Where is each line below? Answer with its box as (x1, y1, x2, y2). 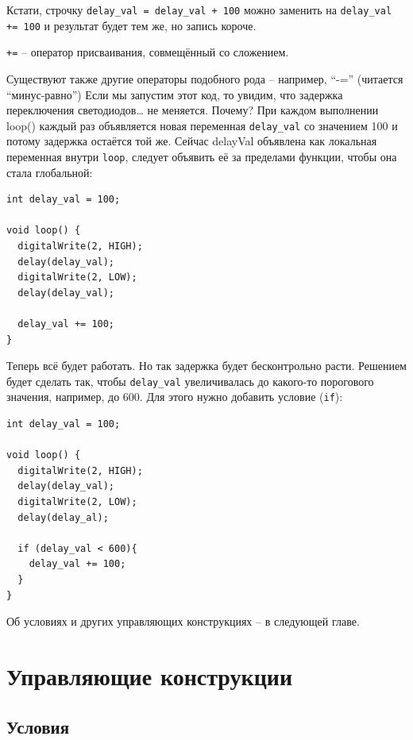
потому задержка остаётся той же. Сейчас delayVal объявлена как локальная (6, 133, 377, 149)
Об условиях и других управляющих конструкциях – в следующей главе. (6, 613, 360, 630)
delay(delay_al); (17, 511, 109, 523)
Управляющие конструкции (6, 660, 293, 692)
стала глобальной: (6, 164, 93, 180)
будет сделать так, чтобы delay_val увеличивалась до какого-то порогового (6, 372, 374, 389)
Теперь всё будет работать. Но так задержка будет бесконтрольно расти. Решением (6, 357, 407, 374)
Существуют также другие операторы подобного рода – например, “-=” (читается (6, 70, 403, 87)
